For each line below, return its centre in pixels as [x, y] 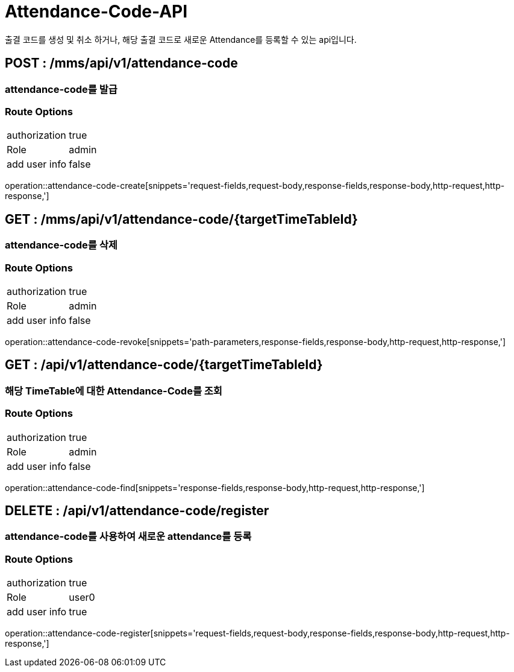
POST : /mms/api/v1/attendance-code [121, 63]
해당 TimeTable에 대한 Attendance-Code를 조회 [114, 391]
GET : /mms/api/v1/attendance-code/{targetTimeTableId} [181, 219]
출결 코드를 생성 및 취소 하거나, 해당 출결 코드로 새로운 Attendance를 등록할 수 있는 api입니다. [181, 39]
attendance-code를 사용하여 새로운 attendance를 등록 [128, 537]
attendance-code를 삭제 [61, 245]
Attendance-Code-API [96, 11]
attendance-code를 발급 [61, 89]
